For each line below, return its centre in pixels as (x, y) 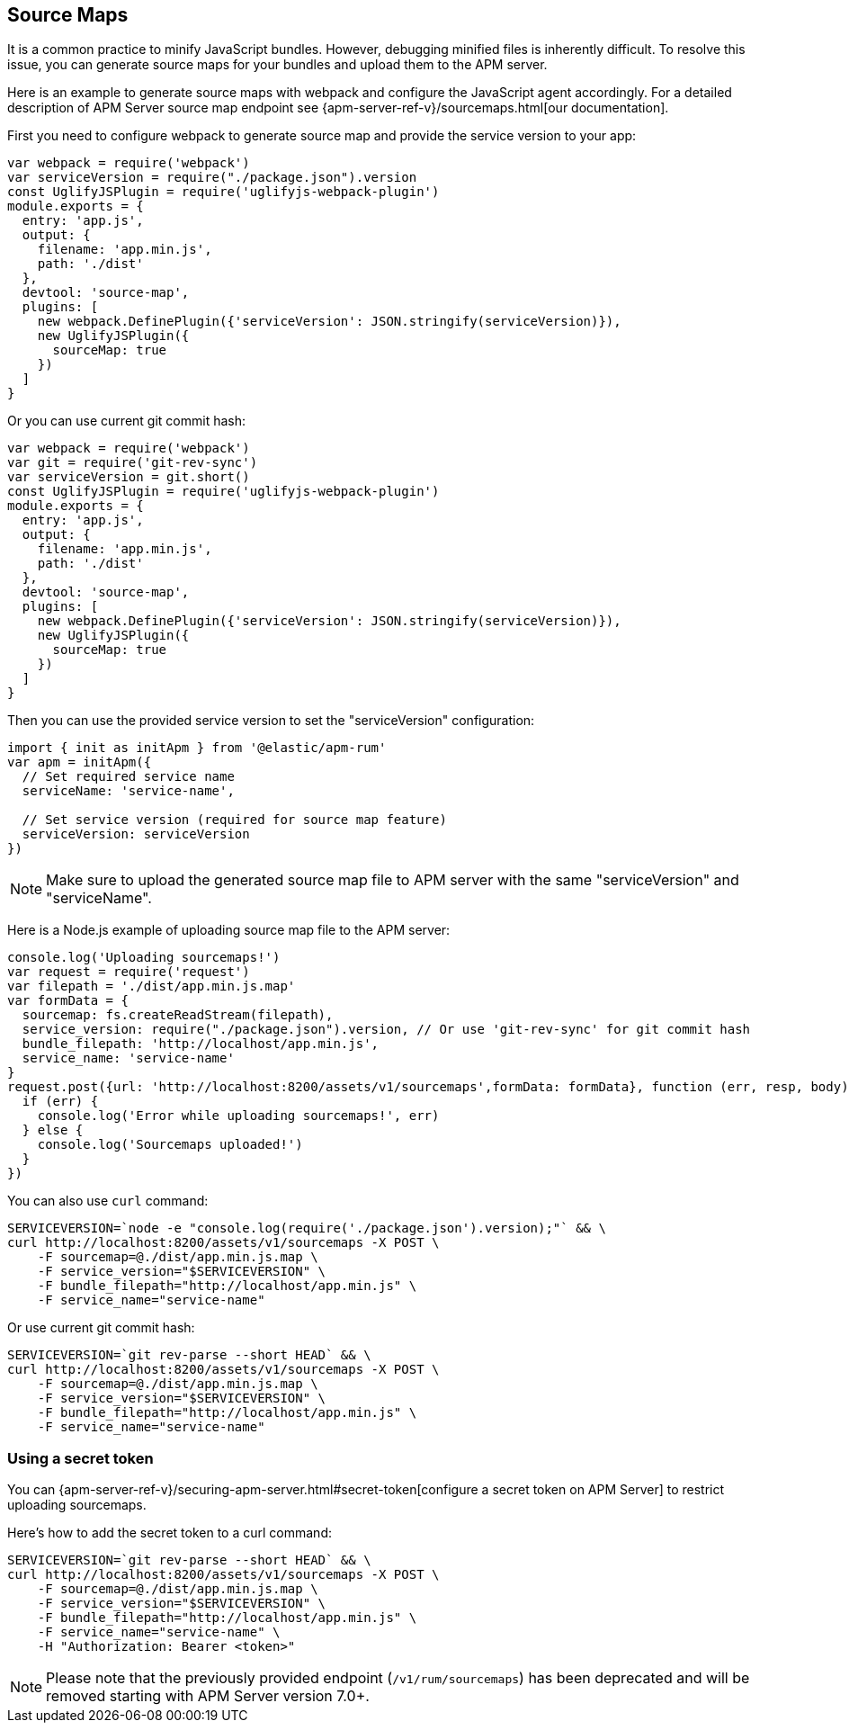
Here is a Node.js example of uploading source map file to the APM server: (229, 930)
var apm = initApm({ (80, 762)
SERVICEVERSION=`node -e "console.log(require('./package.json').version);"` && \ (307, 1228)
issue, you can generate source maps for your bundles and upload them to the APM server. (277, 65)
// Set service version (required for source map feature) (234, 820)
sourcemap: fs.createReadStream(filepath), (178, 1015)
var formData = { (68, 1001)
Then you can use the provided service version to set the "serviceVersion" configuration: (271, 721)
